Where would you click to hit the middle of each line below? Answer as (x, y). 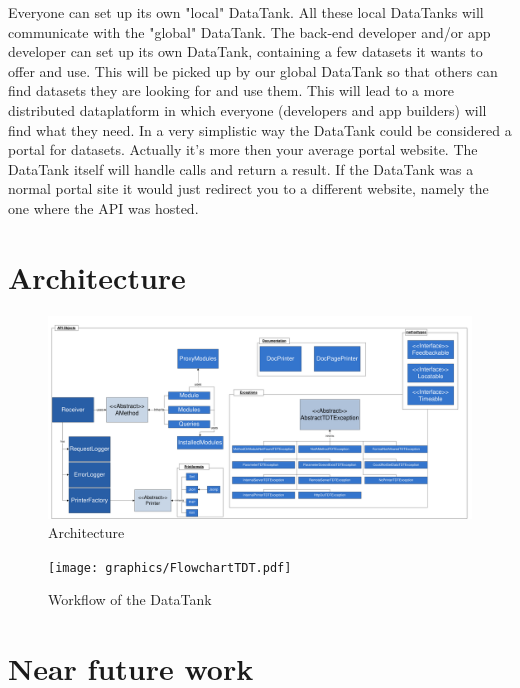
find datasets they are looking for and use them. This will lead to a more (231, 90)
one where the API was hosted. (103, 207)
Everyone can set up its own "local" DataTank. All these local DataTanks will (246, 12)
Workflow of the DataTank (130, 599)
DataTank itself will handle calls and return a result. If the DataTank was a (241, 168)
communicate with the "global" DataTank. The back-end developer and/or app (249, 31)
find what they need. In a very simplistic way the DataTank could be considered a (260, 129)
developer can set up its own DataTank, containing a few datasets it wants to (245, 51)
